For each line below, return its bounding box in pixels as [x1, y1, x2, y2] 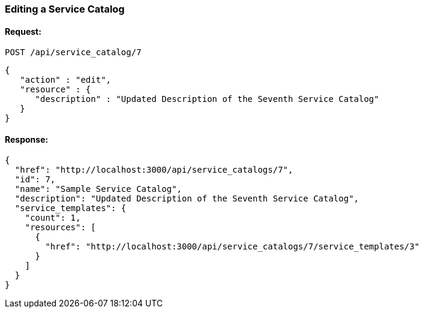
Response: [5, 134, 49, 145]
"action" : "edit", [20, 75, 112, 85]
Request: [5, 26, 41, 37]
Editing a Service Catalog [5, 3, 125, 15]
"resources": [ [25, 222, 96, 233]
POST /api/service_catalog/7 [5, 47, 142, 58]
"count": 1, [25, 213, 81, 223]
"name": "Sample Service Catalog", [14, 184, 182, 194]
